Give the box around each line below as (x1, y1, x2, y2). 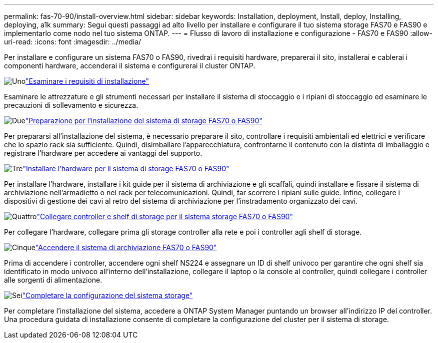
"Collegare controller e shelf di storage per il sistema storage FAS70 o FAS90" (36, 212, 293, 221)
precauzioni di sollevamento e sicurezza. (4, 101, 138, 109)
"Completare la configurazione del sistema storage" (22, 291, 193, 300)
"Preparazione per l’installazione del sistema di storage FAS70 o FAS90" (25, 116, 262, 125)
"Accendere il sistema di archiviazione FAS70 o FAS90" (35, 243, 217, 252)
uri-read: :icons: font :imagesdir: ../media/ (4, 37, 141, 46)
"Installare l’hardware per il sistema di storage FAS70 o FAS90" (22, 164, 229, 173)
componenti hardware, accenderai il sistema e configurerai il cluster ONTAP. (4, 61, 255, 70)
